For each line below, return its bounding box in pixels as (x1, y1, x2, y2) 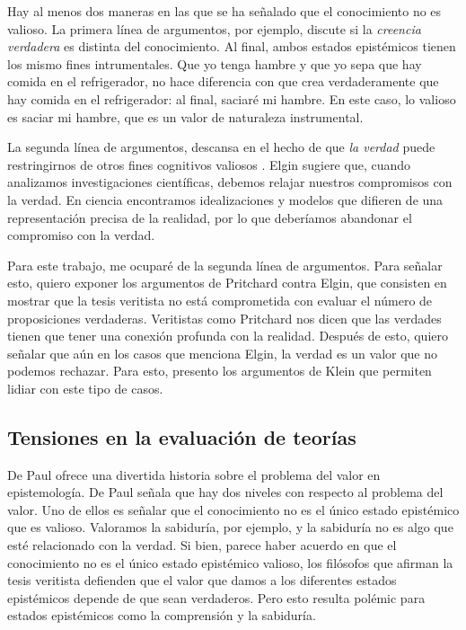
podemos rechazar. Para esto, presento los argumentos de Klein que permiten (7, 361, 432, 380)
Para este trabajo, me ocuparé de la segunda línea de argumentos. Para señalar (7, 255, 443, 274)
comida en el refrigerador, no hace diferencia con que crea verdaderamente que (7, 72, 439, 91)
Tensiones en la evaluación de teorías (7, 422, 356, 450)
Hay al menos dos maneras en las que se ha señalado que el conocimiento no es (7, 2, 442, 20)
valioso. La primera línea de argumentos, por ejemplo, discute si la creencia (7, 19, 421, 38)
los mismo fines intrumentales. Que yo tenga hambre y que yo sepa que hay (7, 54, 422, 73)
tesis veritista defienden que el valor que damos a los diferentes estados (7, 571, 397, 590)
